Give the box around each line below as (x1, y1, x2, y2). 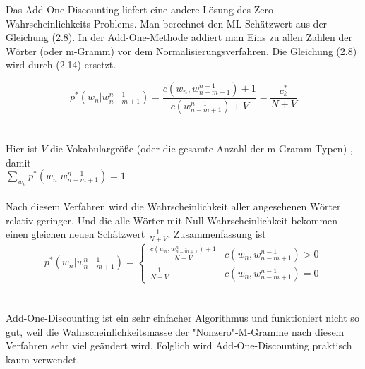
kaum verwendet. (6, 351, 80, 366)
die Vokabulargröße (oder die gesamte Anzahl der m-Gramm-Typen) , (50, 141, 353, 156)
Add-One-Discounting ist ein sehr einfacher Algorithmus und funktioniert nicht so (6, 310, 359, 325)
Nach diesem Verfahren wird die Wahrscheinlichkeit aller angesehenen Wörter (6, 199, 341, 214)
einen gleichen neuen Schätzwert (6, 226, 145, 241)
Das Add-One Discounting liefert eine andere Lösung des (6, 2, 251, 16)
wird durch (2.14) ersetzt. (6, 57, 116, 72)
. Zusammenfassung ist (167, 226, 266, 241)
